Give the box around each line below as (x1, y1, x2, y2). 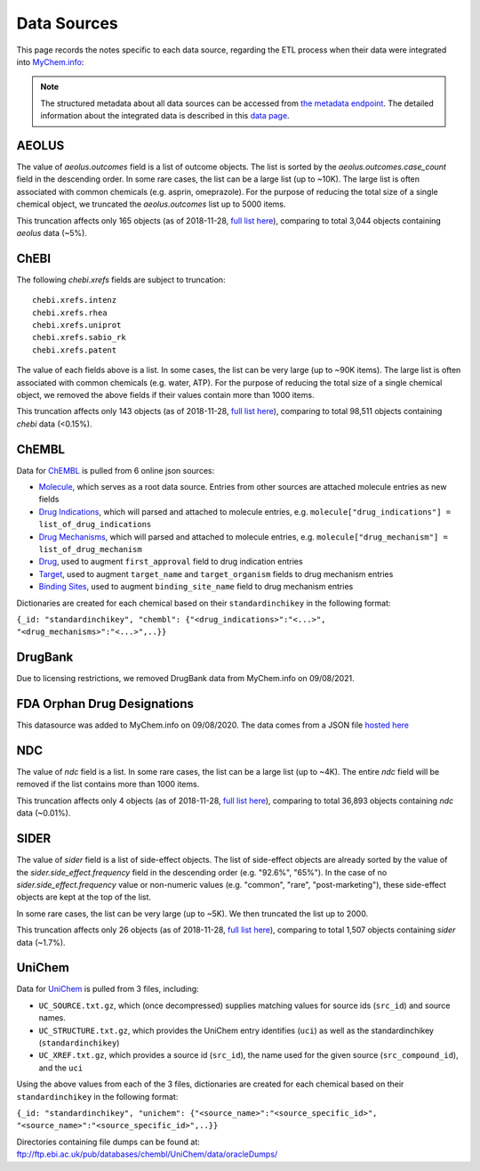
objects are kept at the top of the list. (16, 891, 151, 903)
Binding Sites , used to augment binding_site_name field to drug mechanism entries (38, 581, 354, 592)
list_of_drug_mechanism (38, 544, 142, 555)
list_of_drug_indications (38, 519, 152, 530)
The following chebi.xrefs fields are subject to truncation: (16, 274, 226, 285)
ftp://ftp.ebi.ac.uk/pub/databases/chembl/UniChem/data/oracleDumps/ (16, 1149, 278, 1159)
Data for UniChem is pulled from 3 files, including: (16, 984, 199, 995)
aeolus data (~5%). (16, 227, 88, 238)
